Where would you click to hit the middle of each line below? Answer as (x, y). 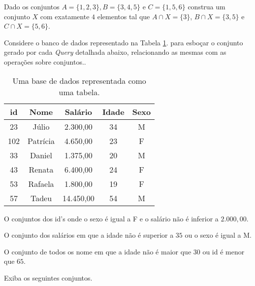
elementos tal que (124, 16)
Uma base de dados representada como (79, 80)
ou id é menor (223, 251)
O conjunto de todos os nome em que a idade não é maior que (98, 251)
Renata (41, 169)
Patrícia (41, 141)
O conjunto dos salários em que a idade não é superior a (89, 235)
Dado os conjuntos (32, 6)
